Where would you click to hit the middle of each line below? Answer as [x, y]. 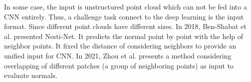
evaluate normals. [31, 75]
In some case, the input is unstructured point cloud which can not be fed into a [125, 6]
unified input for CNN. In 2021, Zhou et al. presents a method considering [118, 55]
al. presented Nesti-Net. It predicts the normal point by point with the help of [124, 36]
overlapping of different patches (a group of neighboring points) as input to [119, 65]
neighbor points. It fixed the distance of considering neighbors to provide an [120, 46]
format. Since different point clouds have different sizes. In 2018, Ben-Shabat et [125, 26]
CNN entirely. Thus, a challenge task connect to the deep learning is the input [124, 16]
